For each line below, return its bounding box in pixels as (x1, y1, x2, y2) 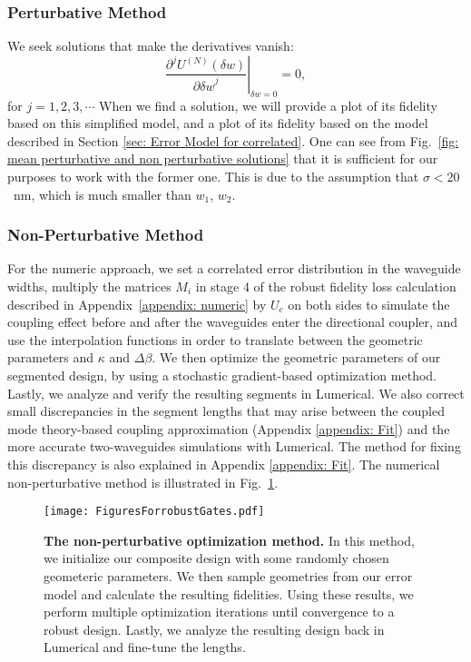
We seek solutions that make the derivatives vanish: (7, 36, 294, 55)
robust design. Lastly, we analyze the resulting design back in (44, 619, 385, 638)
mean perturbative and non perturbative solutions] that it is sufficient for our (7, 149, 438, 168)
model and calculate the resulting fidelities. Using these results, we (44, 584, 414, 603)
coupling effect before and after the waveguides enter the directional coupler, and (7, 312, 458, 331)
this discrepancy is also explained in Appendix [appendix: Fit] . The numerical (7, 454, 440, 473)
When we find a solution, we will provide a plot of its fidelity (99, 95, 437, 114)
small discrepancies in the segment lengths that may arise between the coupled (7, 401, 445, 420)
